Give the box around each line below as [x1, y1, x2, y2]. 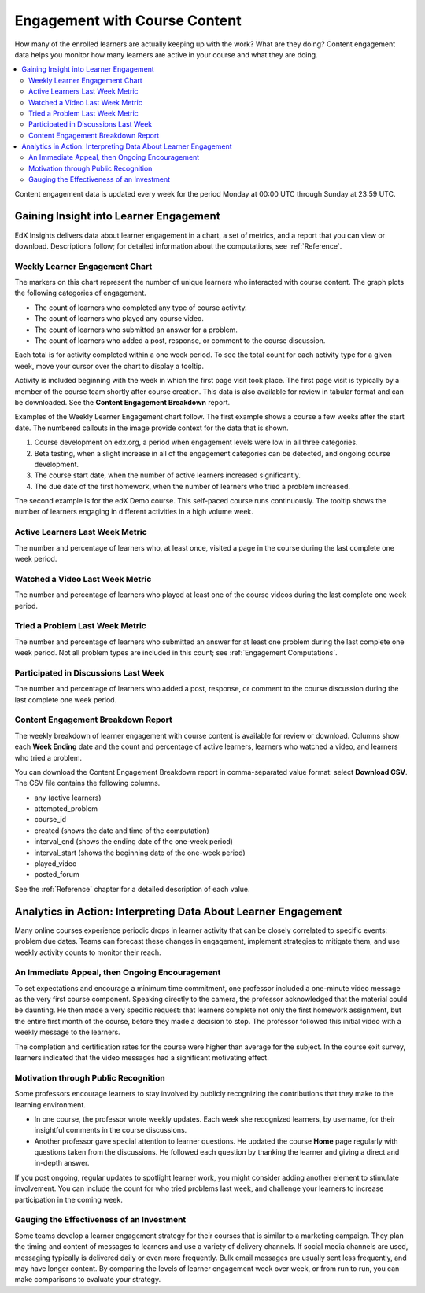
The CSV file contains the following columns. [14, 779, 161, 788]
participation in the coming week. [14, 1195, 124, 1204]
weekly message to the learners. [14, 1027, 121, 1037]
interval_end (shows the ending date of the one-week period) [34, 837, 234, 846]
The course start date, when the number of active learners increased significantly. [34, 470, 301, 480]
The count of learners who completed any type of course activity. [34, 303, 247, 312]
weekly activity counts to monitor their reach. [14, 948, 161, 957]
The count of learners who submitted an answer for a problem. [34, 325, 238, 334]
